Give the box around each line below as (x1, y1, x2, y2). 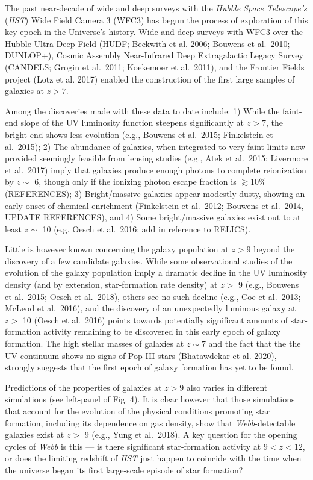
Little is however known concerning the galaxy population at (5, 243, 229, 255)
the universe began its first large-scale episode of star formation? (5, 463, 243, 476)
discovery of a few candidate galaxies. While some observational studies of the (5, 254, 293, 267)
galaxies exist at (5, 428, 64, 441)
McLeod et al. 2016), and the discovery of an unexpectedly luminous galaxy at (5, 302, 296, 314)
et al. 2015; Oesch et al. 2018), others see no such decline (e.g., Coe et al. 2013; (5, 290, 301, 302)
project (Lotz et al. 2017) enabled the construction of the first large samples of (5, 72, 295, 85)
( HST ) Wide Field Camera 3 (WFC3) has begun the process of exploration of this (5, 13, 308, 26)
